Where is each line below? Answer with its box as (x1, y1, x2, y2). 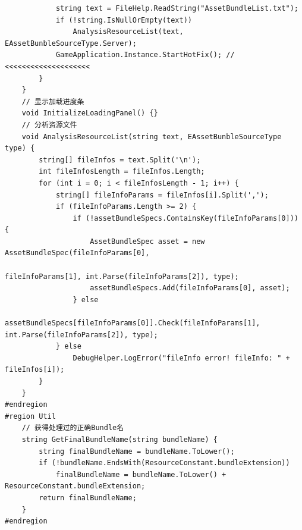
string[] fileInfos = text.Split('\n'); (39, 155, 201, 164)
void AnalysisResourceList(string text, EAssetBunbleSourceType (21, 132, 282, 141)
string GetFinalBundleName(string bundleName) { (21, 435, 218, 444)
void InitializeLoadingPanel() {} (21, 109, 158, 118)
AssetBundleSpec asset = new (90, 237, 205, 246)
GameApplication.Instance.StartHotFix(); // (55, 51, 235, 59)
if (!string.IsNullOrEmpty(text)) (55, 15, 192, 24)
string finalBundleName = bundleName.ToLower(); (39, 447, 235, 456)
